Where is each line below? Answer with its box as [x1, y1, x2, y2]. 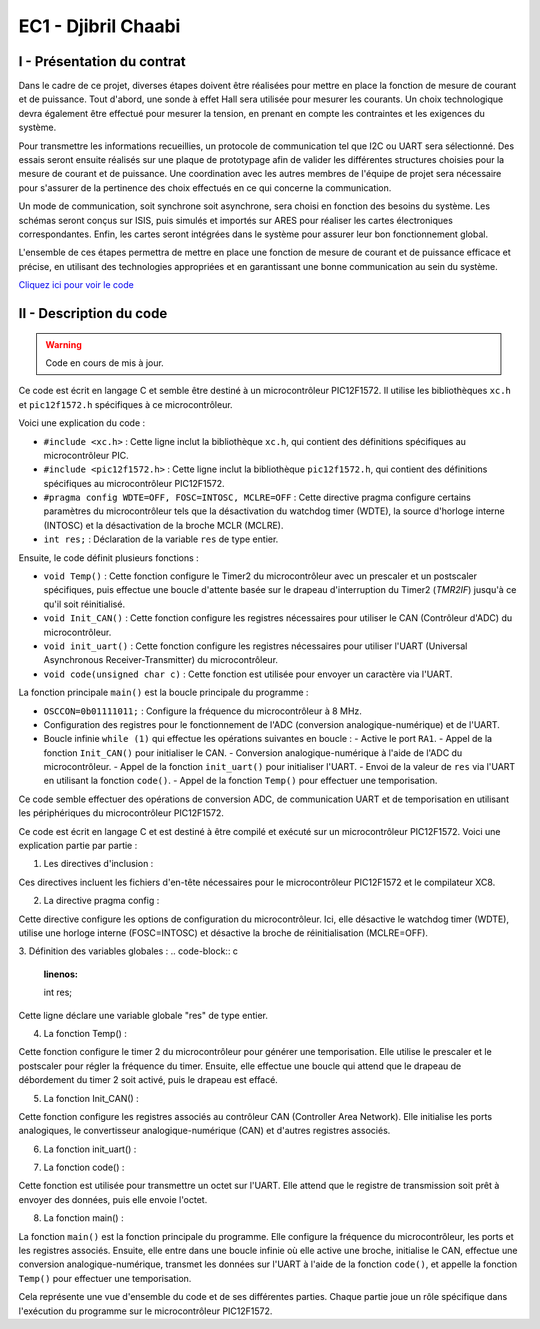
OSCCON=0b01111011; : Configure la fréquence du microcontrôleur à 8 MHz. [43, 705, 362, 717]
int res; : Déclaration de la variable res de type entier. [43, 533, 279, 545]
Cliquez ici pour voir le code [18, 279, 134, 291]
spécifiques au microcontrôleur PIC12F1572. [43, 477, 225, 489]
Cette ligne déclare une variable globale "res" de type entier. [18, 1009, 269, 1021]
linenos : [43, 968, 79, 980]
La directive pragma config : [43, 895, 160, 907]
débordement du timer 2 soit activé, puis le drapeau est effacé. [18, 1074, 279, 1086]
